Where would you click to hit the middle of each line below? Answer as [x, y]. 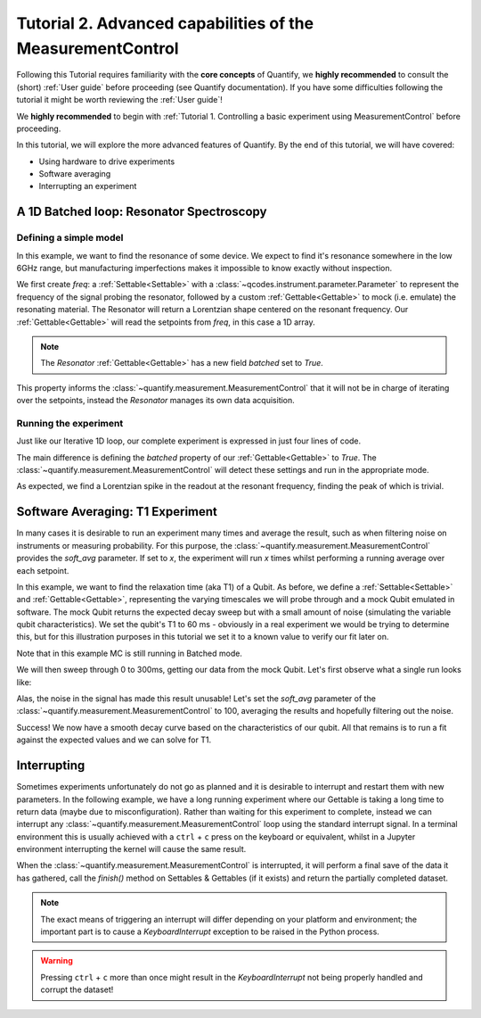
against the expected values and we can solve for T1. [114, 740]
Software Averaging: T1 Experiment [117, 512]
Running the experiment [70, 423]
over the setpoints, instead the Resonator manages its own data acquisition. [156, 401]
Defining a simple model [70, 238]
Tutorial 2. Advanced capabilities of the [165, 23]
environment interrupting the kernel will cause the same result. [131, 849]
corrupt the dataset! [77, 989]
